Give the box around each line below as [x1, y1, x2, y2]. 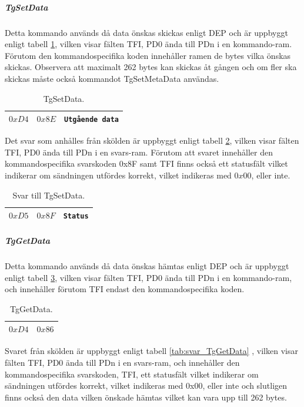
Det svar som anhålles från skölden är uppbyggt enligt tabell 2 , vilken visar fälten [5, 134, 299, 147]
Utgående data [64, 115, 119, 124]
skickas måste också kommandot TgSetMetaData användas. [5, 72, 219, 84]
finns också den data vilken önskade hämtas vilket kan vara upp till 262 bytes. [5, 391, 287, 403]
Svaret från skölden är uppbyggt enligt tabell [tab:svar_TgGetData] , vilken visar [5, 345, 298, 357]
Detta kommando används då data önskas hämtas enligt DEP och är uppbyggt [5, 259, 289, 272]
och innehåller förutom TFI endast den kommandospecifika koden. [5, 283, 245, 295]
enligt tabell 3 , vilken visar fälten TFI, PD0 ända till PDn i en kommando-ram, [5, 271, 292, 283]
